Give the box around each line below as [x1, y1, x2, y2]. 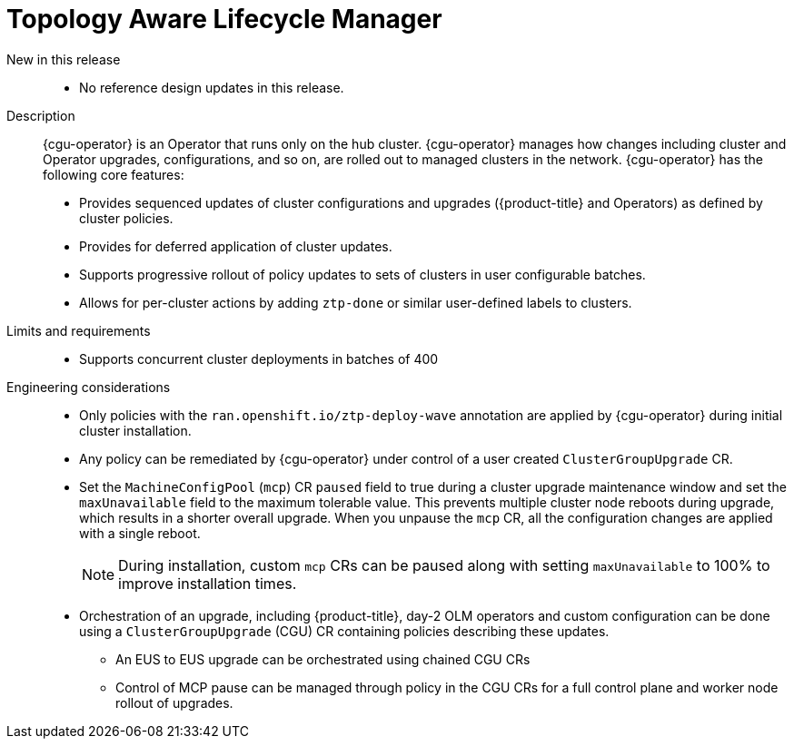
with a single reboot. [79, 525, 201, 541]
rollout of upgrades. [115, 694, 233, 711]
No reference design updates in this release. [79, 79, 344, 95]
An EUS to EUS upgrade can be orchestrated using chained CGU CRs [115, 651, 531, 667]
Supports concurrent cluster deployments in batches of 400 [79, 350, 439, 367]
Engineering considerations [6, 378, 171, 395]
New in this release [6, 51, 121, 67]
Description [6, 107, 75, 123]
